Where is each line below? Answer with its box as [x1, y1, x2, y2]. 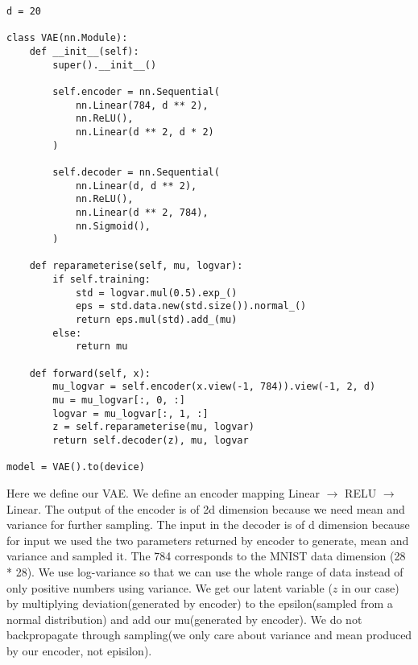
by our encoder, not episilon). [6, 642, 152, 659]
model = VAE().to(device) [6, 461, 145, 473]
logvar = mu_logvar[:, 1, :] [52, 407, 209, 419]
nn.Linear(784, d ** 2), [75, 99, 209, 111]
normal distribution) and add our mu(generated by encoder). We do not [6, 610, 362, 627]
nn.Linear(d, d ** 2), [75, 180, 197, 192]
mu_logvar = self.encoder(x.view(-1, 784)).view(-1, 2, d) [52, 381, 376, 393]
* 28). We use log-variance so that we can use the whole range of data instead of [6, 563, 404, 580]
